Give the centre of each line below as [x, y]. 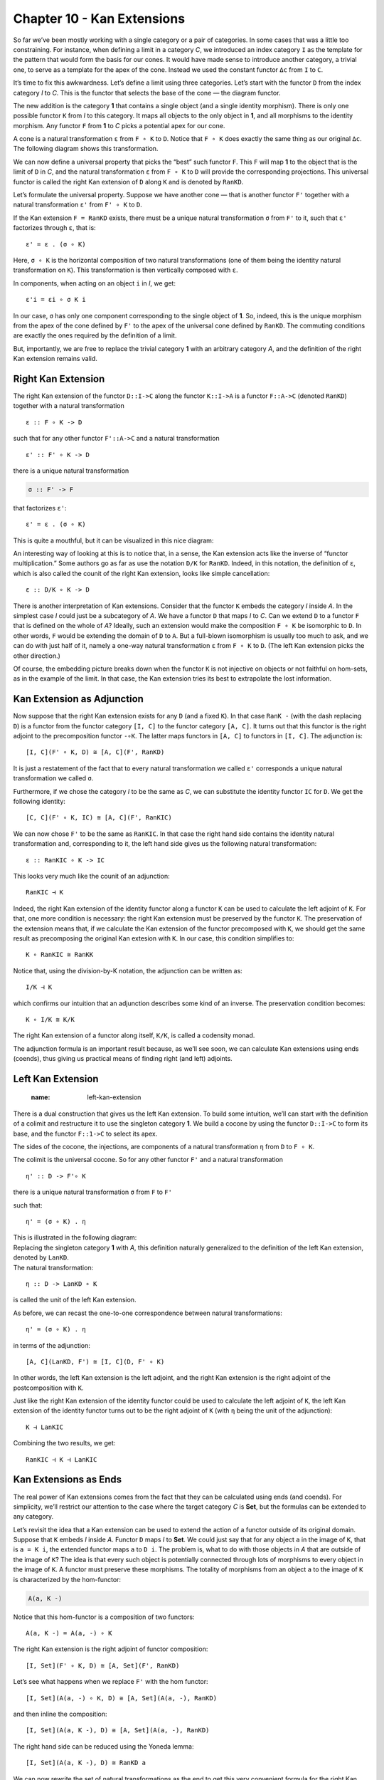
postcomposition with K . [48, 1388]
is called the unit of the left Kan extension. [75, 1300]
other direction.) [37, 656]
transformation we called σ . [53, 778]
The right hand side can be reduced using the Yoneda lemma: [103, 1746]
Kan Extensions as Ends [68, 1480]
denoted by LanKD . [41, 1257]
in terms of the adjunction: [52, 1345]
